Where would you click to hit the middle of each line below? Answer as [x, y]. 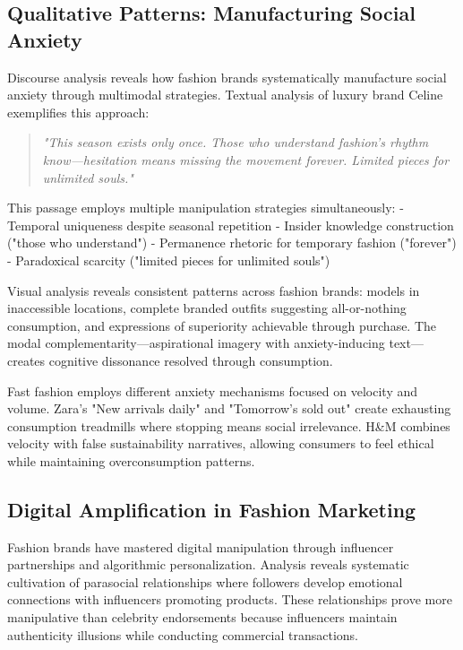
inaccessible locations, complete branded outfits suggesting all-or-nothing [207, 308]
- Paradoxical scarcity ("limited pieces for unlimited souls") [169, 260]
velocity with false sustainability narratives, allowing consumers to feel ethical [221, 443]
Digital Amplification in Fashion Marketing [212, 509]
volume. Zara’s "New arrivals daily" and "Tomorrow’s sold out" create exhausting [229, 408]
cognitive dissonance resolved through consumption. [191, 360]
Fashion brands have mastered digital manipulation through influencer [201, 546]
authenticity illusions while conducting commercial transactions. [183, 634]
